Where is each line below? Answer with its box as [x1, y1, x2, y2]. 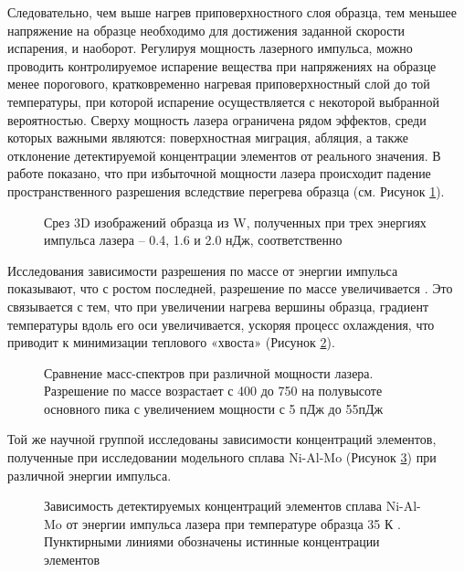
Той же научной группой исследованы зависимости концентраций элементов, [7, 429, 437, 449]
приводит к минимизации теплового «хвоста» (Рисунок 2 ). [7, 333, 335, 352]
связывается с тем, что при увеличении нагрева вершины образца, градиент [7, 296, 429, 315]
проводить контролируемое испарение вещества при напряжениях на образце [7, 56, 437, 75]
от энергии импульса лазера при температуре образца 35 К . [66, 514, 401, 533]
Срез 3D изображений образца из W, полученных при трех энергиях [44, 212, 427, 231]
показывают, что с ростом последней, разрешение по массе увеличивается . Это [7, 279, 453, 298]
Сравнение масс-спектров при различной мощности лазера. [44, 363, 374, 382]
